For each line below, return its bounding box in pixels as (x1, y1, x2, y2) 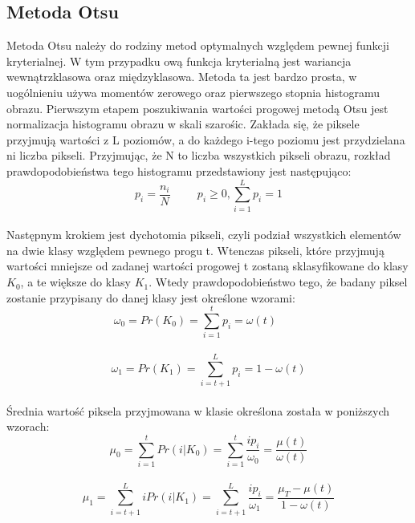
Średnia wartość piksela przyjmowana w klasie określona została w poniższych (6, 402, 390, 419)
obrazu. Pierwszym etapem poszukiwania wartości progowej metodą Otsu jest (6, 99, 389, 116)
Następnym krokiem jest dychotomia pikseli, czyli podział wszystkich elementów (6, 226, 401, 243)
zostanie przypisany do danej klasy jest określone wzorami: (6, 289, 295, 306)
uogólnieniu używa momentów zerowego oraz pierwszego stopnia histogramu (6, 83, 380, 100)
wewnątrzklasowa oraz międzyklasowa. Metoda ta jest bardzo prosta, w (6, 68, 357, 85)
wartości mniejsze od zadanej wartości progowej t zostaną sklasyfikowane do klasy (6, 257, 409, 274)
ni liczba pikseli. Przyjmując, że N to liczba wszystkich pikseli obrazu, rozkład (6, 147, 391, 164)
